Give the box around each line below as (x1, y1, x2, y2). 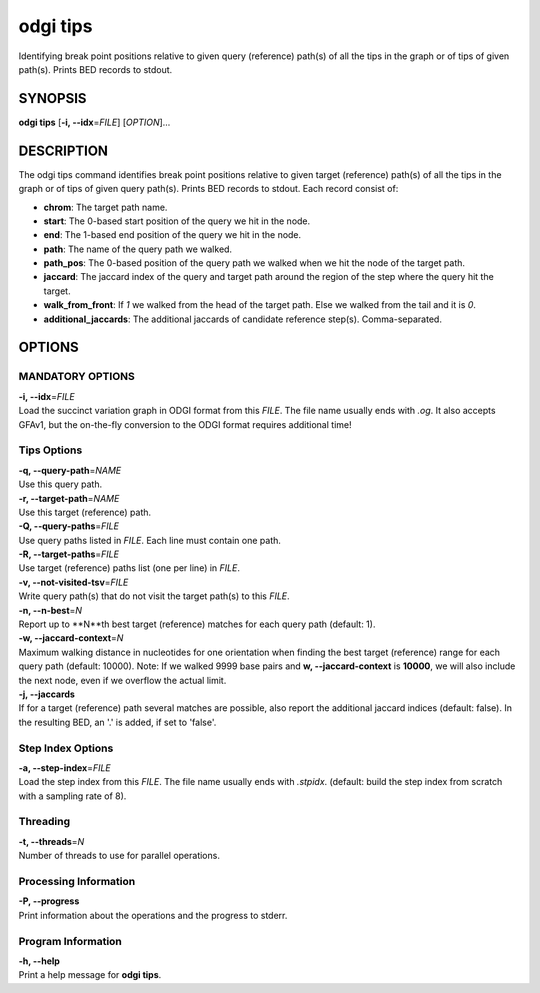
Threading (18, 815, 71, 829)
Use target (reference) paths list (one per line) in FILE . (18, 562, 240, 574)
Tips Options (18, 443, 83, 457)
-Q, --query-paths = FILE (18, 520, 120, 532)
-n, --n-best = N (18, 604, 83, 616)
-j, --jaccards (18, 688, 75, 700)
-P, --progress (18, 895, 80, 907)
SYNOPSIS (18, 90, 87, 107)
